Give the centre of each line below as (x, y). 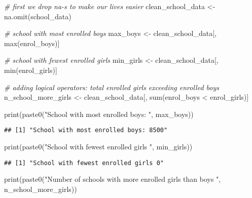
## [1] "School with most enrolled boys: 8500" (86, 130)
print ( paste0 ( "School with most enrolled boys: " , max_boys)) (99, 114)
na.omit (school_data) (38, 16)
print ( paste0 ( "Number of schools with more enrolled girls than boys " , (113, 179)
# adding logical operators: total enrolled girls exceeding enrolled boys (112, 87)
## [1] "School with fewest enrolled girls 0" (84, 163)
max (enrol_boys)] (32, 43)
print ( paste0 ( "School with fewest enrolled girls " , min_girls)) (98, 146)
